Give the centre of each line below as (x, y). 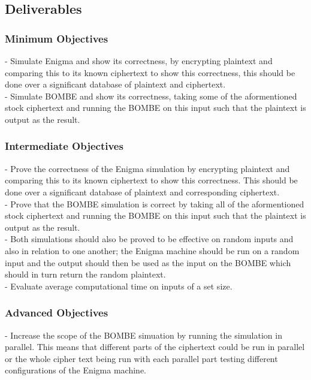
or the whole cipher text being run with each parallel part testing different (141, 358)
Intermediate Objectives (64, 146)
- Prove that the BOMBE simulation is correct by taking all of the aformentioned (155, 203)
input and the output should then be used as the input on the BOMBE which (148, 262)
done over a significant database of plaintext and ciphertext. (115, 84)
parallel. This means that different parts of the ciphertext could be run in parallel (155, 347)
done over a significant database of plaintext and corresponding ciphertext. (142, 191)
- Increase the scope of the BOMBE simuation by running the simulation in (144, 335)
